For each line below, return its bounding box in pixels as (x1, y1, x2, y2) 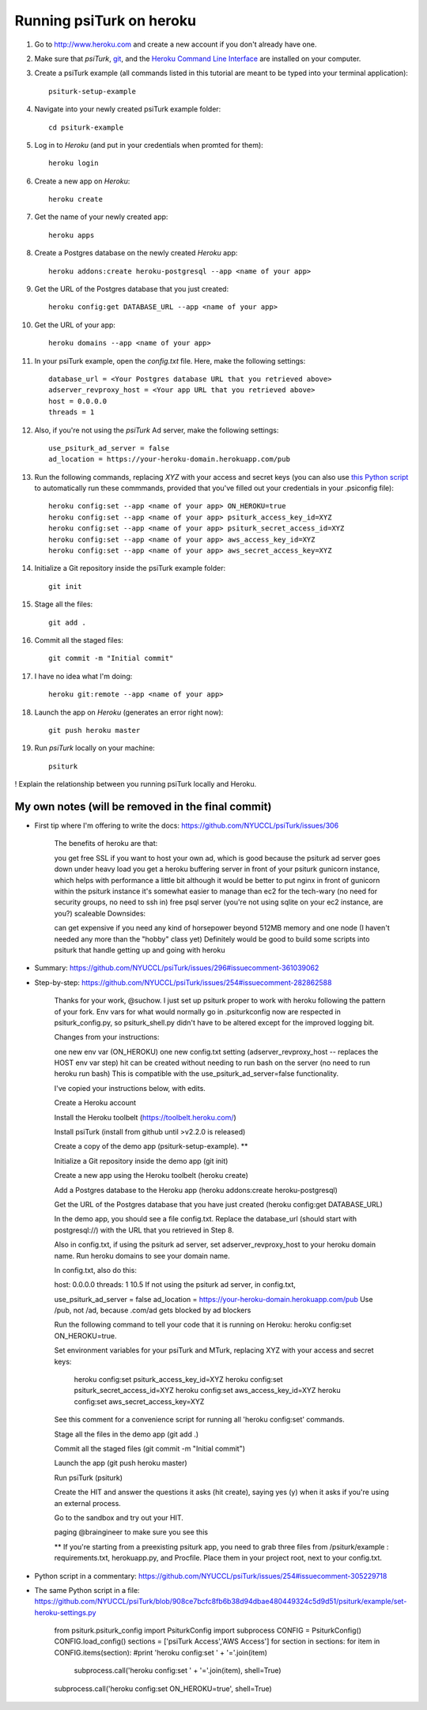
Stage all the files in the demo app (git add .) (54, 1429, 199, 1439)
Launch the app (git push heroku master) (54, 1459, 187, 1468)
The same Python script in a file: (34, 1585, 140, 1595)
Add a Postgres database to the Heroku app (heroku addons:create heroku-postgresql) (54, 1185, 338, 1195)
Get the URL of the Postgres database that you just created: (34, 285, 229, 294)
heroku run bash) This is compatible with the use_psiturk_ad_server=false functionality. (54, 1069, 339, 1078)
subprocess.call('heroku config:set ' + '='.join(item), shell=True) (74, 1666, 282, 1675)
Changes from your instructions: (54, 1032, 160, 1042)
